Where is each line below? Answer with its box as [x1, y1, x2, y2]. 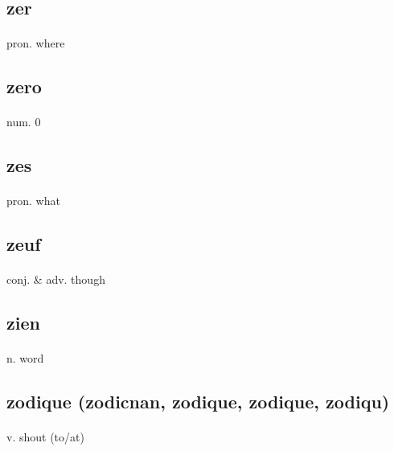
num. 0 [6, 113, 41, 130]
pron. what [6, 192, 60, 209]
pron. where [6, 35, 65, 51]
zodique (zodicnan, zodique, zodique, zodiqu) [6, 389, 390, 414]
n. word [6, 350, 44, 367]
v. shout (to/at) [6, 428, 84, 445]
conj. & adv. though [6, 271, 105, 288]
